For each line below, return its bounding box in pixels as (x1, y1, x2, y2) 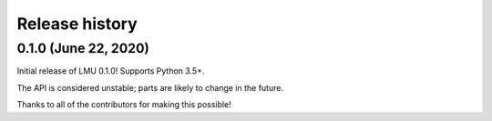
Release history (16, 14, 138, 34)
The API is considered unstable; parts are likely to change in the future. (16, 82, 284, 93)
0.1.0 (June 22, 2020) (16, 40, 149, 56)
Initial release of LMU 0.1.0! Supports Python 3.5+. (16, 66, 205, 76)
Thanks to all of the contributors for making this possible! (16, 99, 231, 110)
